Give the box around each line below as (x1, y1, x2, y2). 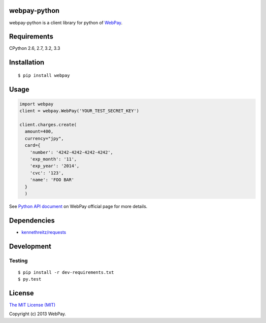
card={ (25, 143, 41, 148)
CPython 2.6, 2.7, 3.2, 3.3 (9, 45, 61, 51)
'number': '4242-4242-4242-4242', (30, 149, 113, 155)
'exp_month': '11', (30, 156, 77, 162)
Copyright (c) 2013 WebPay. (9, 311, 66, 317)
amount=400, (25, 129, 54, 134)
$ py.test (18, 276, 41, 282)
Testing (9, 257, 28, 264)
